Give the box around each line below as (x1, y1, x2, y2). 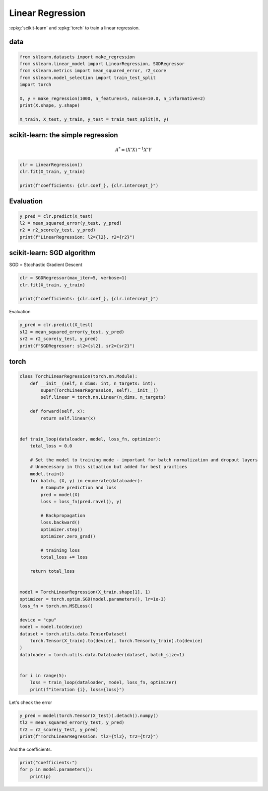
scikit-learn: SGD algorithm (9, 249, 96, 257)
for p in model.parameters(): (19, 767, 93, 773)
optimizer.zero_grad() (40, 533, 96, 539)
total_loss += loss (40, 554, 88, 560)
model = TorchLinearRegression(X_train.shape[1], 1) (19, 589, 151, 595)
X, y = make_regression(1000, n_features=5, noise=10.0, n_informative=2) (19, 95, 206, 101)
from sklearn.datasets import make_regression (19, 54, 135, 60)
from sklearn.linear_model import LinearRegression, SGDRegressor (19, 61, 185, 67)
